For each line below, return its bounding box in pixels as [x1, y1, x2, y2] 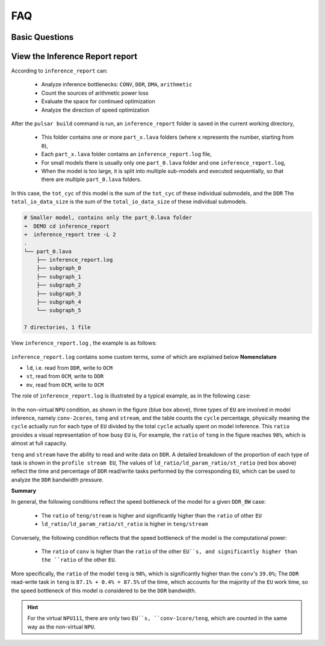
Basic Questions [11, 32, 74, 42]
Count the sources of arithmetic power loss [41, 89, 149, 97]
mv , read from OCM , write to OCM [26, 381, 104, 388]
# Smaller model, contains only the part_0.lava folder [23, 214, 193, 221]
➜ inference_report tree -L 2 [23, 231, 117, 238]
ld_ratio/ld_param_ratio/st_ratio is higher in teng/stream [41, 521, 208, 528]
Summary [11, 487, 36, 495]
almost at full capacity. [11, 440, 67, 447]
